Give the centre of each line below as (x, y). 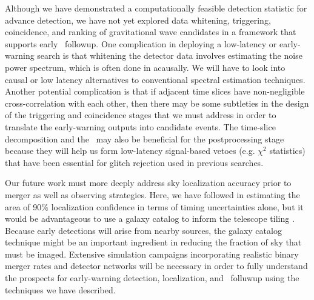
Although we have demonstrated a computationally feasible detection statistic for (156, 8)
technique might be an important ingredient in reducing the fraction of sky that (153, 242)
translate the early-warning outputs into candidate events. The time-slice (140, 126)
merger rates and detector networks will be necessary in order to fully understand (156, 266)
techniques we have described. (60, 289)
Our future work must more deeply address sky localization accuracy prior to (148, 183)
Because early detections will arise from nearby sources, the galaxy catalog (143, 230)
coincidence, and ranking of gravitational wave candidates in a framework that (151, 32)
